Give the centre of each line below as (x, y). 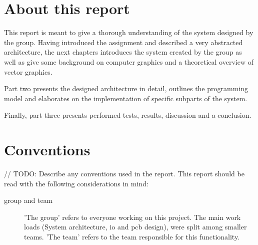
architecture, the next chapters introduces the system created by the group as (123, 52)
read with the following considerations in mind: (76, 183)
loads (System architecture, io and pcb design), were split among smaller (135, 227)
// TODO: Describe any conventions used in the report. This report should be (124, 173)
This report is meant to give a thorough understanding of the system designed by (129, 32)
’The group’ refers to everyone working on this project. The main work (132, 217)
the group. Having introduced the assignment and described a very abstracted (123, 42)
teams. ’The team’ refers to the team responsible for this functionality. (132, 236)
